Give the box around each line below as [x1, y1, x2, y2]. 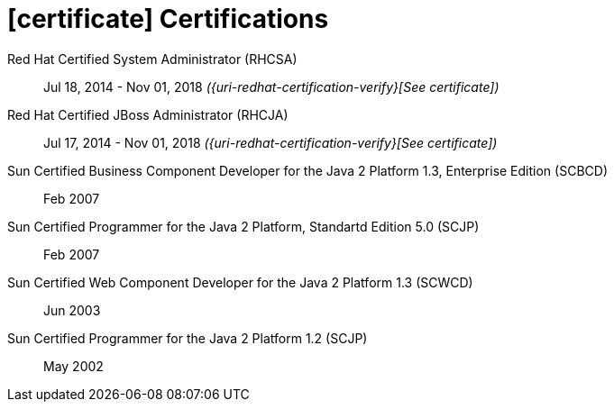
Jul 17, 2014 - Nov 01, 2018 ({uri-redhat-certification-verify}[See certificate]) [43, 134, 498, 150]
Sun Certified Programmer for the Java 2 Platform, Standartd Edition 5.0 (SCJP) [7, 218, 480, 234]
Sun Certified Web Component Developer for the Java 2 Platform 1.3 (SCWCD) [7, 274, 473, 290]
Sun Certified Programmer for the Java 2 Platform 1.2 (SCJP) [7, 330, 368, 346]
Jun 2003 [43, 302, 101, 318]
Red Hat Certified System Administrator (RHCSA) [7, 50, 298, 67]
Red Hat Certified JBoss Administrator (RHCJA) [7, 106, 289, 123]
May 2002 [43, 358, 104, 374]
